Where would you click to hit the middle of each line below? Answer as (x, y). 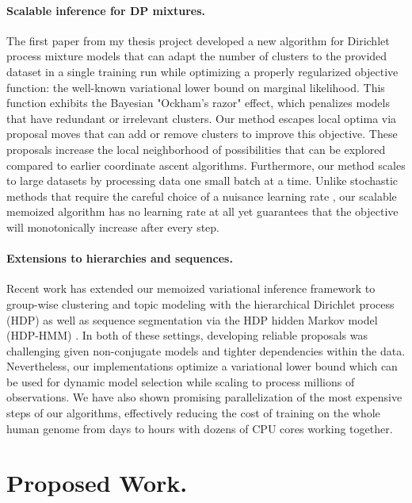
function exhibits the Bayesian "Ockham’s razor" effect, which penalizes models (198, 103)
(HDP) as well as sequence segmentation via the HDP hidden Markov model (192, 319)
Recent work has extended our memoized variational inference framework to (191, 288)
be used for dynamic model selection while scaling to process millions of (181, 381)
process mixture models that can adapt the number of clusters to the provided (197, 56)
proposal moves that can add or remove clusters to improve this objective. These (202, 134)
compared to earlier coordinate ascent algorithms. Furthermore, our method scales (206, 165)
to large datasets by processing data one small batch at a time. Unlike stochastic (202, 180)
